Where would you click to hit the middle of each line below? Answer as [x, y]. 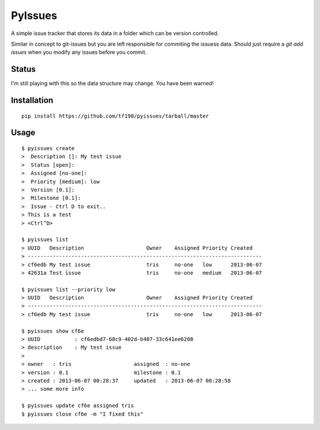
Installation [32, 101]
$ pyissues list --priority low [68, 289]
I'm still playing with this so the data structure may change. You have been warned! [112, 84]
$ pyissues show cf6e [53, 331]
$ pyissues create [48, 149]
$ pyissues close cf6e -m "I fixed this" [82, 414]
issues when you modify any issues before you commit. [79, 52]
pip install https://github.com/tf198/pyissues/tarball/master [115, 116]
